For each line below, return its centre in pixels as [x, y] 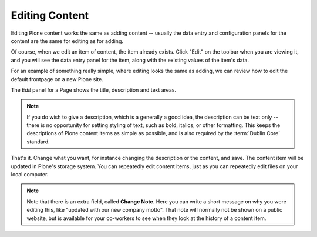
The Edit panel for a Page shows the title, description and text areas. [93, 90]
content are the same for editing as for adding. [67, 41]
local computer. [30, 175]
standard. [38, 142]
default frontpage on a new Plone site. [57, 79]
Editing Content [50, 15]
